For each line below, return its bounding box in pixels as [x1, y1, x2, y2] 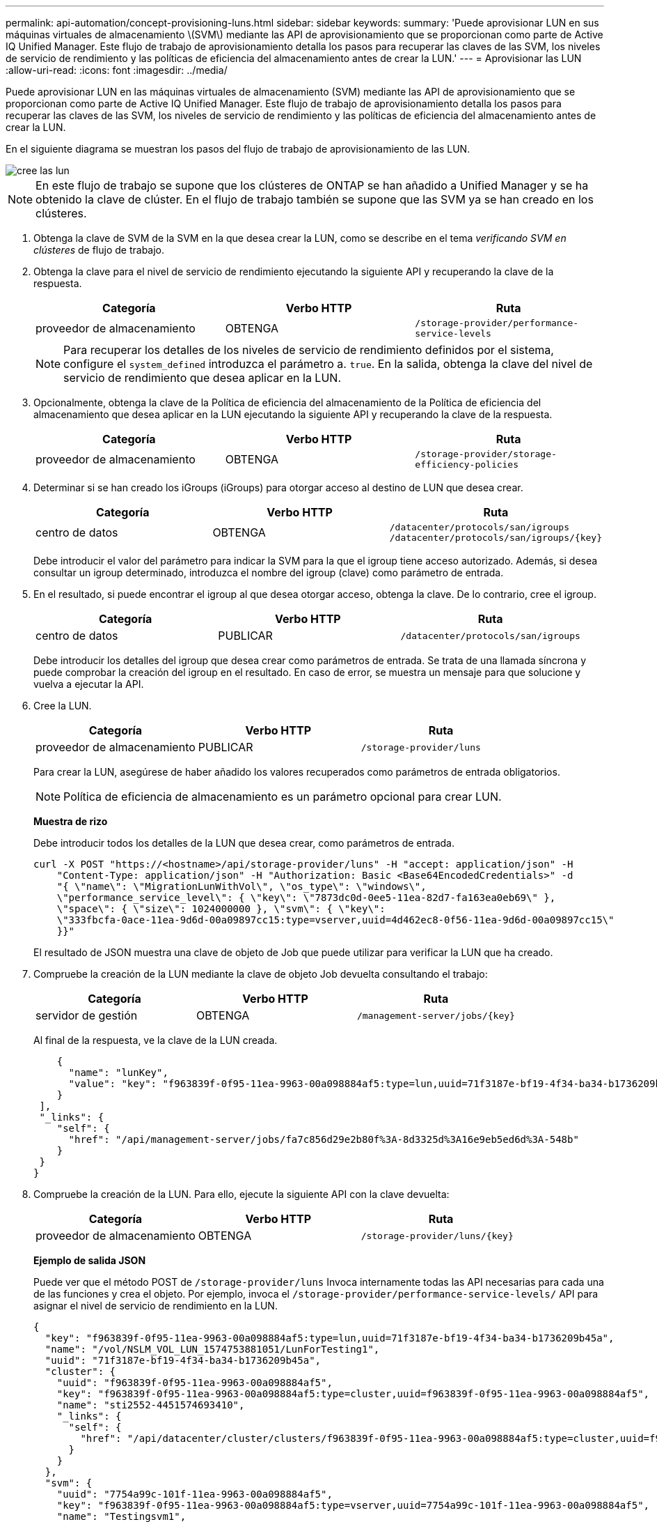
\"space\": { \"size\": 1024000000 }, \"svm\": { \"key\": [56, 903, 386, 914]
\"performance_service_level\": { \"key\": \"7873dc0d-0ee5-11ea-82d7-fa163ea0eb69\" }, [56, 892, 556, 903]
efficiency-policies [415, 459, 519, 470]
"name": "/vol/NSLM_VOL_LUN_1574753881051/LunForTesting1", [45, 1344, 380, 1355]
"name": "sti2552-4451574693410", [56, 1399, 245, 1410]
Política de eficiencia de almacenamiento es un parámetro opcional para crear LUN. [63, 790, 502, 804]
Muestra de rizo [33, 815, 108, 827]
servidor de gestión [35, 1008, 138, 1022]
